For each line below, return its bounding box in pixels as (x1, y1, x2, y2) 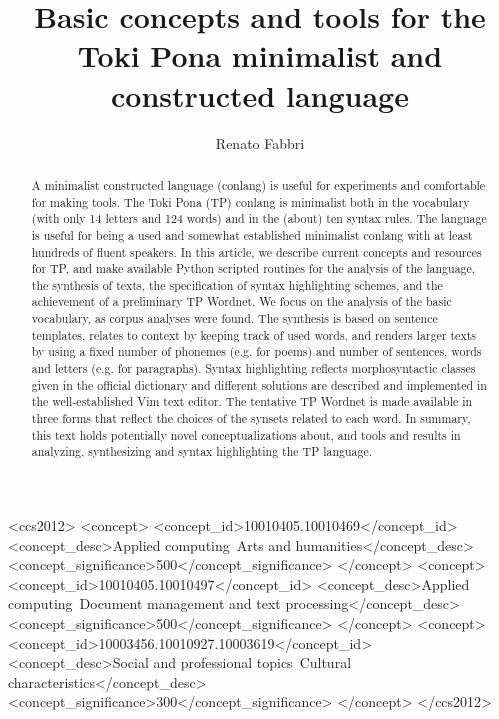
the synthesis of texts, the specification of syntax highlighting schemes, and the (31, 276, 443, 293)
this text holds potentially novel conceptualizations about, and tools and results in (31, 426, 461, 443)
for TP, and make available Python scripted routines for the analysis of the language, (31, 260, 476, 277)
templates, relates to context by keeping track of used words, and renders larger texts (31, 326, 476, 343)
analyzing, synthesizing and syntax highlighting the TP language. (31, 443, 373, 460)
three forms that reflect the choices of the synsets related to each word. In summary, (31, 410, 471, 427)
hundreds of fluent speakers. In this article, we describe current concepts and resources (31, 243, 482, 260)
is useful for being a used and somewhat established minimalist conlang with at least (31, 226, 473, 243)
